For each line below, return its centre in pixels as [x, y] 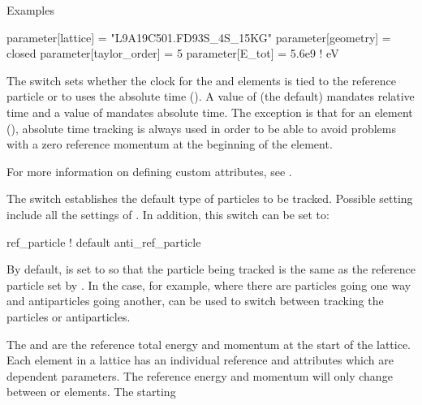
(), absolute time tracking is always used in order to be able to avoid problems [202, 128]
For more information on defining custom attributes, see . [149, 171]
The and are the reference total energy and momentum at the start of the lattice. [209, 344]
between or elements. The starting [91, 392]
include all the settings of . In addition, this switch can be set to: [168, 214]
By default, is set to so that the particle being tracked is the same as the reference [211, 269]
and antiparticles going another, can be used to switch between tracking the [195, 301]
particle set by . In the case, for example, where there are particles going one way [209, 284]
